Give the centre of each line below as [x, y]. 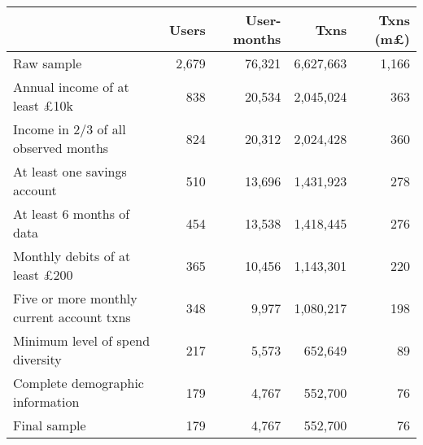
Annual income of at [71, 87]
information [46, 401]
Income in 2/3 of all [70, 129]
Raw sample [48, 63]
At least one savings [70, 171]
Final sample [50, 425]
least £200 [43, 275]
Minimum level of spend [82, 340]
